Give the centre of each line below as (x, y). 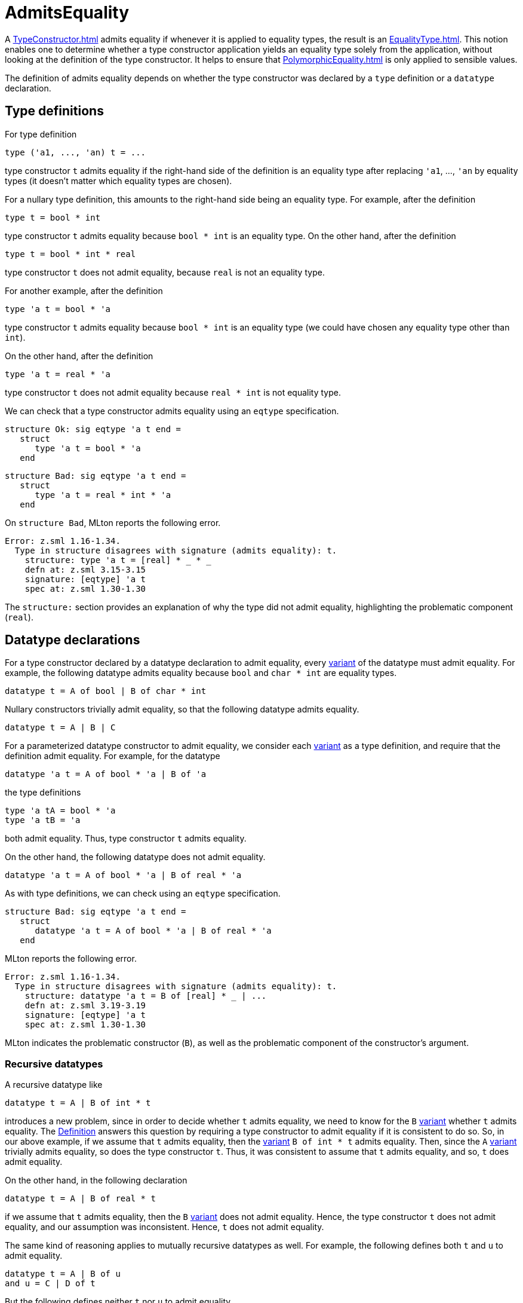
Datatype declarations (73, 640)
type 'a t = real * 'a (58, 374)
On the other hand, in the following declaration (96, 1180)
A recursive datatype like (54, 1085)
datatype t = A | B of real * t (80, 1199)
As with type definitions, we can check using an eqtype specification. (143, 894)
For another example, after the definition (84, 290)
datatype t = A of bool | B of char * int (106, 691)
